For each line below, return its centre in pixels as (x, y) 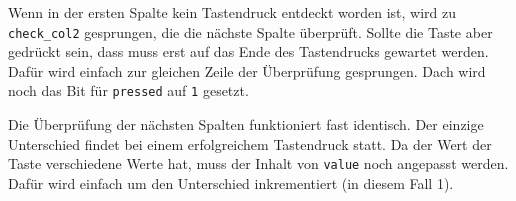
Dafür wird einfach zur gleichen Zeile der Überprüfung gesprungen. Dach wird (247, 70)
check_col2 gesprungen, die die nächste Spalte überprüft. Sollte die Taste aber (250, 31)
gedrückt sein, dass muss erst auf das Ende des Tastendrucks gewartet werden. (248, 51)
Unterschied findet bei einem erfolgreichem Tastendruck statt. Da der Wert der (250, 143)
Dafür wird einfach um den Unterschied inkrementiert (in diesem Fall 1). (231, 182)
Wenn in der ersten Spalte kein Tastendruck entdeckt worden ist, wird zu (232, 12)
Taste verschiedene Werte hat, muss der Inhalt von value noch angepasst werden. (258, 163)
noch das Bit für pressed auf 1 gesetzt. (128, 90)
